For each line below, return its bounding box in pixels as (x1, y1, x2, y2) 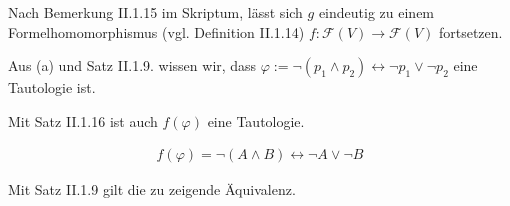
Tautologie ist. (8, 77, 96, 98)
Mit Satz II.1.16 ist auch (8, 110, 158, 131)
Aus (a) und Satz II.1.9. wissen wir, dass (8, 55, 257, 76)
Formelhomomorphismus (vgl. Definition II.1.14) (8, 21, 305, 42)
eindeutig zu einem (318, 2, 435, 22)
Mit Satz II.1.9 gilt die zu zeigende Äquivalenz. (8, 179, 296, 200)
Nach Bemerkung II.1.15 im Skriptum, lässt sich (8, 2, 303, 22)
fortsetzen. (438, 21, 503, 42)
